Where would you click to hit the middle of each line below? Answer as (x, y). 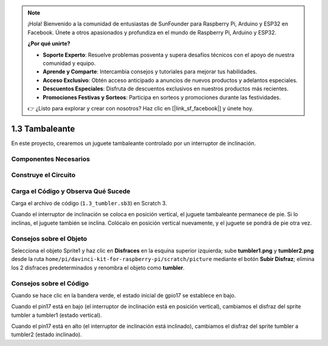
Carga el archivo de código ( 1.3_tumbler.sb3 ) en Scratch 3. (89, 203)
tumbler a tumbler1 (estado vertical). (57, 315)
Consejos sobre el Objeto (49, 239)
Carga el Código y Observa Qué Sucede (71, 191)
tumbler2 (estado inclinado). (46, 334)
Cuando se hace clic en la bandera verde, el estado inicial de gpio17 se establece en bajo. (124, 295)
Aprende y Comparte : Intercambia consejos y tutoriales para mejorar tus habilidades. (150, 72)
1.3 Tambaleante (43, 128)
